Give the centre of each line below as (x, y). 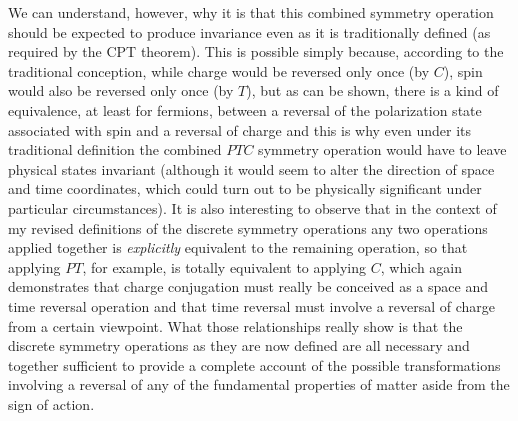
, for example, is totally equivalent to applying (224, 266)
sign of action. (51, 403)
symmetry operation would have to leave (382, 149)
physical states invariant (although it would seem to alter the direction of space (251, 168)
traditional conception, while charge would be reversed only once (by (219, 70)
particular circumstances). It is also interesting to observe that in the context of (252, 207)
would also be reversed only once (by (121, 90)
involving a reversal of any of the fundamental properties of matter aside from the (259, 384)
